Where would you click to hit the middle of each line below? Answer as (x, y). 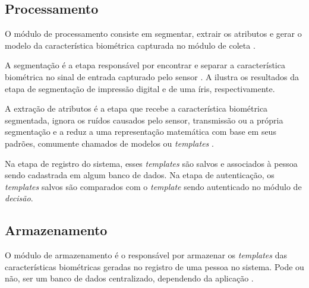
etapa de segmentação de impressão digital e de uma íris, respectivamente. (140, 88)
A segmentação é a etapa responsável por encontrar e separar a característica (145, 65)
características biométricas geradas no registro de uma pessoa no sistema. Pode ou (154, 266)
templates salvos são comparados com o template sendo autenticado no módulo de (153, 186)
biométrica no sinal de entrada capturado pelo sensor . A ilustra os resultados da (152, 76)
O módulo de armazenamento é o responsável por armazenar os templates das (146, 255)
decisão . (19, 198)
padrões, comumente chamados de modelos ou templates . (109, 143)
